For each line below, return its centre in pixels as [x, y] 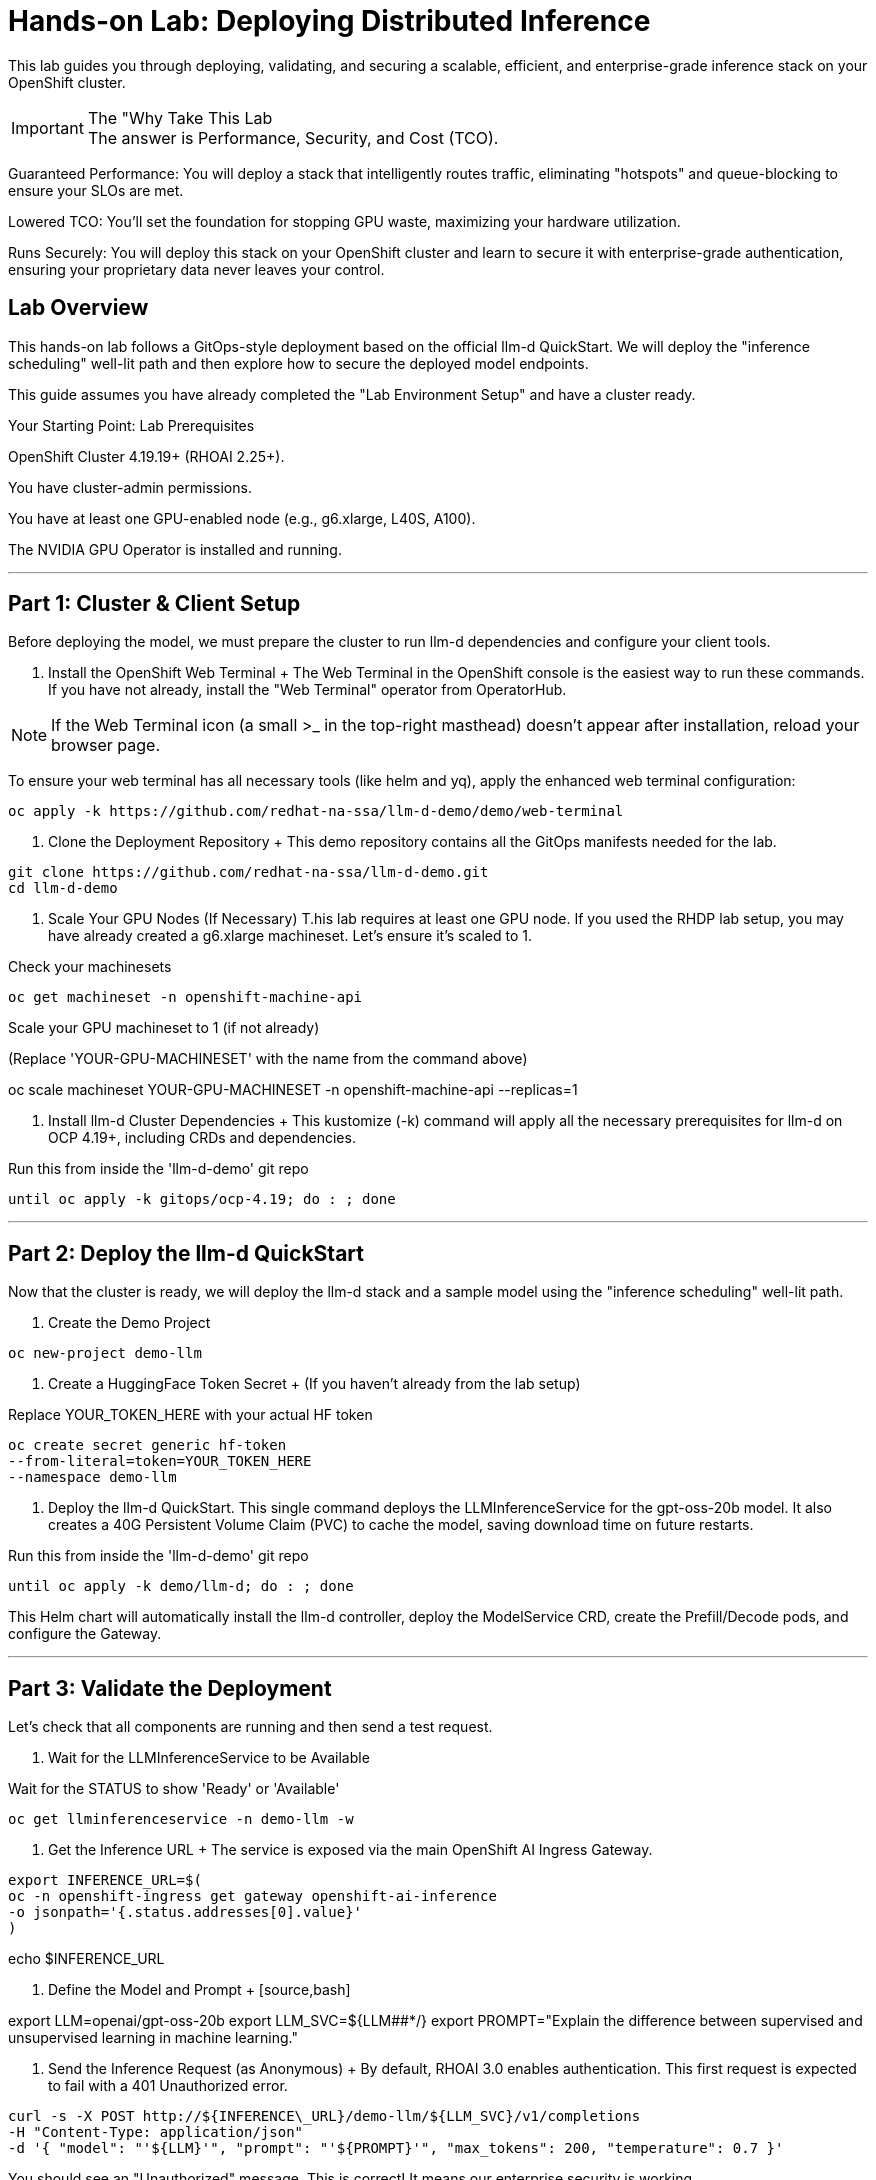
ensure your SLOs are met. [96, 190]
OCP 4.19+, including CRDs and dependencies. [202, 1138]
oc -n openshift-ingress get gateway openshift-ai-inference [252, 1896]
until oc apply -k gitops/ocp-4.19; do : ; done [202, 1199]
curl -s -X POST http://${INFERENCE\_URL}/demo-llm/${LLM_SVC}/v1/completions [324, 2116]
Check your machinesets [90, 967]
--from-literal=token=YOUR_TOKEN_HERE [160, 1461]
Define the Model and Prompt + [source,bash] [199, 1990]
